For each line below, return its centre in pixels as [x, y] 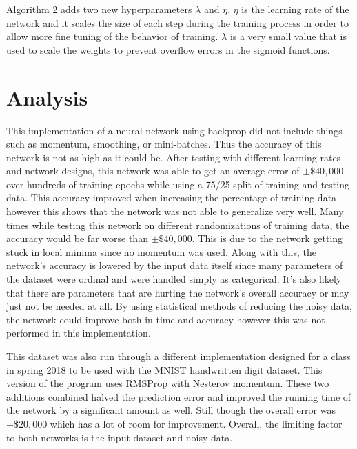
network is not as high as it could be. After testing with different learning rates [174, 157]
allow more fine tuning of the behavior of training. [112, 36]
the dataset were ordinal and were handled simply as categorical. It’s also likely [174, 279]
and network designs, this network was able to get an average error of [153, 171]
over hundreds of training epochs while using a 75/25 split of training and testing [178, 184]
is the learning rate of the [295, 9]
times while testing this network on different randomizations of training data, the [178, 224]
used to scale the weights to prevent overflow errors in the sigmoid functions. [168, 49]
